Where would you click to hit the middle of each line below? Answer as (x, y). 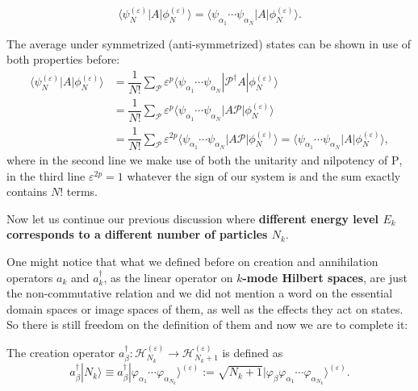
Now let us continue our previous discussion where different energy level (193, 218)
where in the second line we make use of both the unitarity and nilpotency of (197, 160)
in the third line (46, 175)
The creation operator (61, 352)
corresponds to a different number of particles (137, 234)
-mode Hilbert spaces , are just (325, 277)
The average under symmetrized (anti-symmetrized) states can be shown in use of (209, 43)
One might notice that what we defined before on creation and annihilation (192, 262)
